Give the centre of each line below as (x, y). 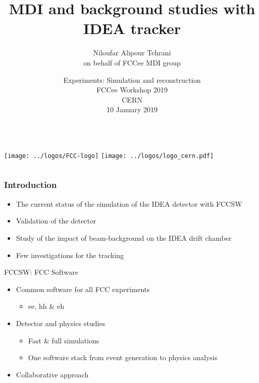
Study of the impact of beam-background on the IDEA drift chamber (124, 237)
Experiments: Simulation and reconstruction (132, 79)
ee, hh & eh (46, 306)
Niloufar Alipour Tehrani (132, 53)
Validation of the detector (56, 221)
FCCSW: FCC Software (41, 272)
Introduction (30, 185)
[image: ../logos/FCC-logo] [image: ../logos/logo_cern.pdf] (109, 156)
